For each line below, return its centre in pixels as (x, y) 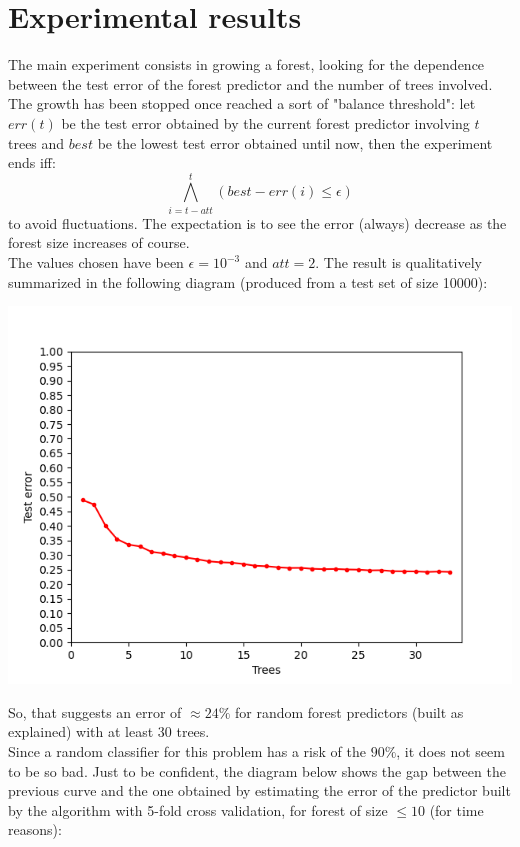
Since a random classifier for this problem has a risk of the (187, 750)
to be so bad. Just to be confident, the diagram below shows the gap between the (257, 770)
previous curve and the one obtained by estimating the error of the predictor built (259, 790)
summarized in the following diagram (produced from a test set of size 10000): (248, 281)
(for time (456, 809)
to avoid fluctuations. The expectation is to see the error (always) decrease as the (257, 222)
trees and (36, 142)
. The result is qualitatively (398, 262)
